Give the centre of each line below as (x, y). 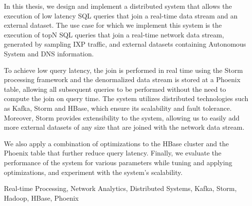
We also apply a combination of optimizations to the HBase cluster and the (117, 143)
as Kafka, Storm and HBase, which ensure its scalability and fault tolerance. (118, 108)
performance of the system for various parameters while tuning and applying (118, 162)
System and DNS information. (49, 53)
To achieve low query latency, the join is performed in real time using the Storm (124, 70)
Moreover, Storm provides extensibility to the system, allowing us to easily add (122, 117)
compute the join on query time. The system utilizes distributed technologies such (126, 98)
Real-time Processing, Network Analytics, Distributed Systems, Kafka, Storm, (120, 188)
